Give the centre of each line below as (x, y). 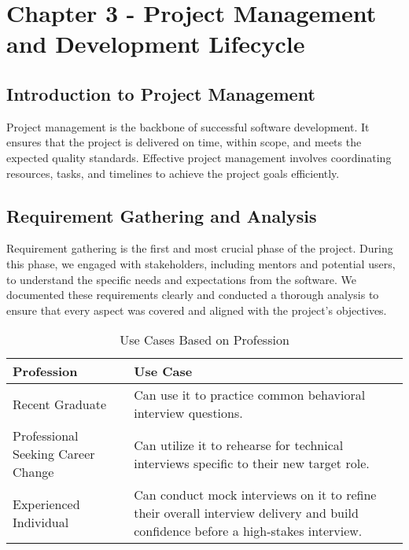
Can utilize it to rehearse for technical (239, 445)
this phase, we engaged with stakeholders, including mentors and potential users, (201, 263)
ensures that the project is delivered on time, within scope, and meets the (184, 142)
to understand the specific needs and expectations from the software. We (181, 279)
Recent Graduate (60, 404)
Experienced (46, 504)
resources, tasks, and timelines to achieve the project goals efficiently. (173, 173)
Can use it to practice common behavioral (250, 395)
